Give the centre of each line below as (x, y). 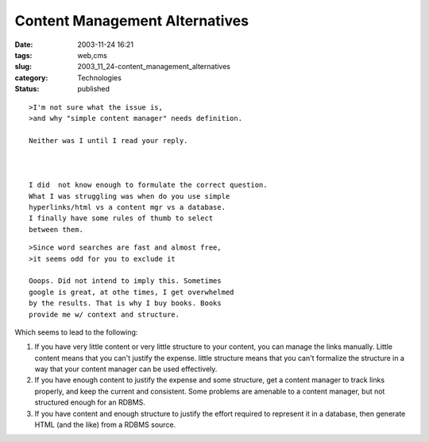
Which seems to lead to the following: (76, 332)
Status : (27, 89)
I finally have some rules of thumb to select (121, 218)
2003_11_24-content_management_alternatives (154, 67)
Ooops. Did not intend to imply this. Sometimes (125, 281)
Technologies (100, 78)
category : (31, 78)
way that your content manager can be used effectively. (126, 369)
